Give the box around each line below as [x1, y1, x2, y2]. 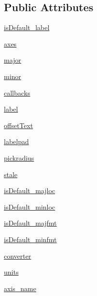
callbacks [4, 87, 30, 98]
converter [4, 250, 31, 261]
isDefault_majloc [4, 185, 55, 196]
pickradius [4, 152, 34, 163]
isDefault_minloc [4, 201, 55, 212]
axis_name [4, 283, 36, 293]
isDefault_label [4, 22, 50, 33]
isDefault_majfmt [4, 218, 57, 228]
